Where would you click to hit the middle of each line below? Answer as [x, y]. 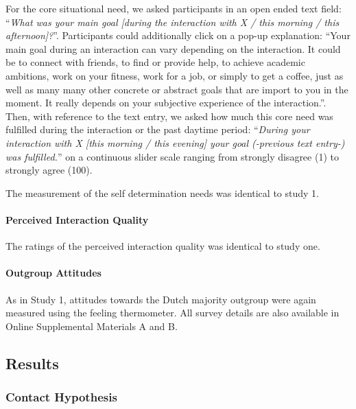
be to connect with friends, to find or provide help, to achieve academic [155, 62]
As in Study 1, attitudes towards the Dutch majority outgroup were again [161, 299]
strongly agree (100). [49, 170]
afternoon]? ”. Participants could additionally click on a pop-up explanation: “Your [178, 35]
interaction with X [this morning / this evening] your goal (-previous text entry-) [175, 142]
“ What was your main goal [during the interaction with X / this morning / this [173, 22]
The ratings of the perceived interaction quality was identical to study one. [163, 246]
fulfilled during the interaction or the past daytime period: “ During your [158, 129]
